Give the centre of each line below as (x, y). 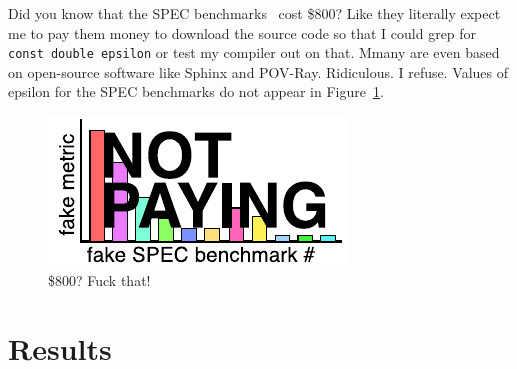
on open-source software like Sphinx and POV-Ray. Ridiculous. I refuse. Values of (258, 71)
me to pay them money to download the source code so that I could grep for (242, 32)
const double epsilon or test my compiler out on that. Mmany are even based (254, 52)
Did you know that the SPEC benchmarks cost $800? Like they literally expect (254, 13)
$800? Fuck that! (99, 279)
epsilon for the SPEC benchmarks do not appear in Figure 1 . (196, 91)
